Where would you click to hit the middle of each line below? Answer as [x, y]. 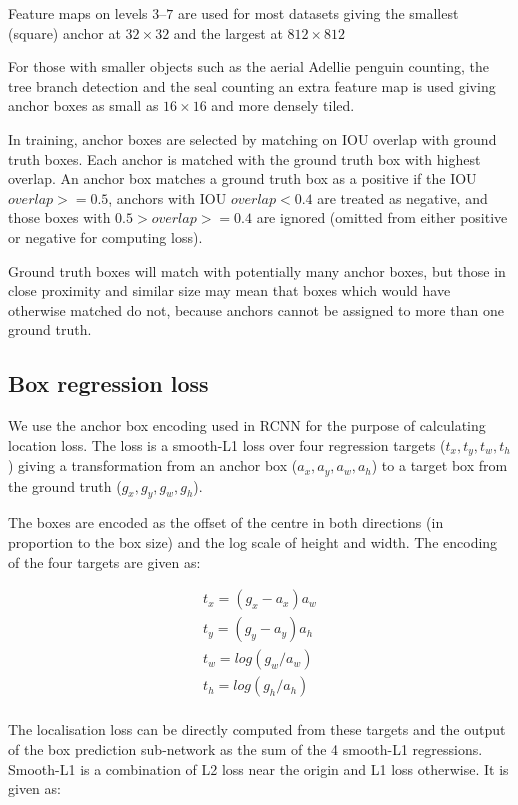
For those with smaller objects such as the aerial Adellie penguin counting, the [248, 66]
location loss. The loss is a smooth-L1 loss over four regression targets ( [227, 444]
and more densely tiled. [283, 105]
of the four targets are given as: [104, 561]
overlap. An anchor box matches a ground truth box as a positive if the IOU [242, 178]
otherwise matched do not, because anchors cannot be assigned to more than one [256, 309]
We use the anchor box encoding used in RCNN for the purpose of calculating [247, 425]
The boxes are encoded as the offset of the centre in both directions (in [226, 522]
